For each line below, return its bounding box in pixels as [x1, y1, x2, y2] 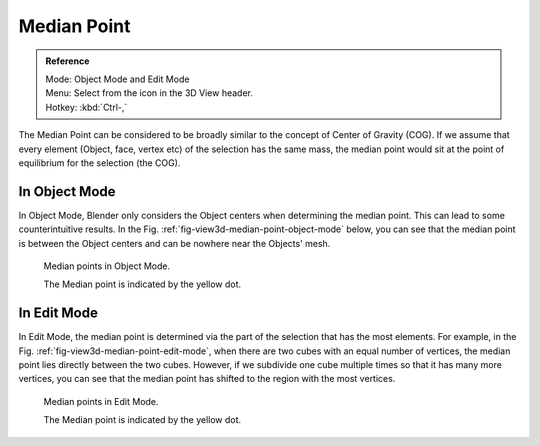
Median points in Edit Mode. [43, 395, 159, 407]
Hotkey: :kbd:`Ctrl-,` [45, 101, 128, 113]
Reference [45, 55, 90, 67]
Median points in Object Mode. [43, 260, 170, 272]
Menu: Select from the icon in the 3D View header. [45, 87, 254, 99]
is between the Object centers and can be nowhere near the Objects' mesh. [18, 237, 331, 249]
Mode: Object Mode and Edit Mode [45, 73, 190, 85]
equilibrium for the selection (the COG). [18, 156, 181, 169]
